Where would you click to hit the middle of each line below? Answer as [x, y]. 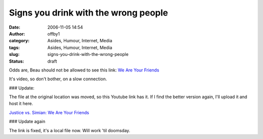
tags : [14, 47]
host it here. [21, 104]
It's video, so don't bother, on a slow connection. [58, 79]
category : [19, 41]
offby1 [54, 34]
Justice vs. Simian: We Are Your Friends [49, 112]
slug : [14, 54]
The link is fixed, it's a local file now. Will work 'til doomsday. [70, 130]
